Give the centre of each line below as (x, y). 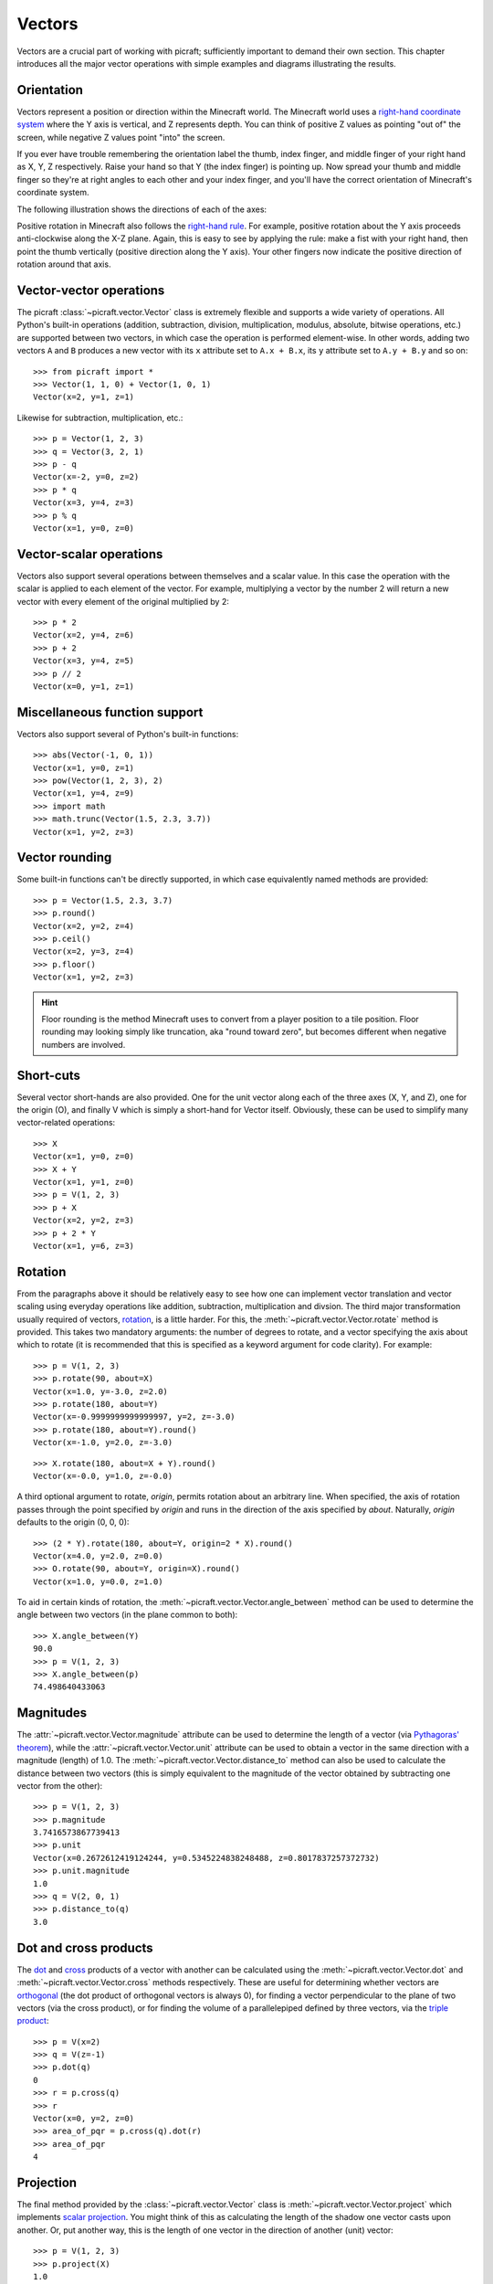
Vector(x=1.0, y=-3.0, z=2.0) (101, 1391)
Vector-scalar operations (90, 554)
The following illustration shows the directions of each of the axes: (142, 209)
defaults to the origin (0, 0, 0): (73, 1522)
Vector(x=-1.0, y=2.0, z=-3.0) (103, 1443)
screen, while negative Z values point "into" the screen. (121, 137)
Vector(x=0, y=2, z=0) (84, 2119)
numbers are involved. (84, 1044)
